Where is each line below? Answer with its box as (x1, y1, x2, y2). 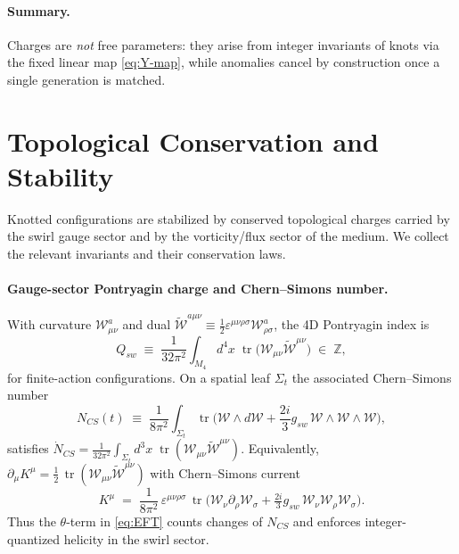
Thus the (7, 511, 56, 530)
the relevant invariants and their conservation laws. (7, 244, 286, 263)
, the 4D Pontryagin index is (274, 315, 430, 334)
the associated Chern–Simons (291, 368, 452, 386)
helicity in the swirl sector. (63, 529, 209, 548)
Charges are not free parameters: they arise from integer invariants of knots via (7, 35, 439, 54)
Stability (7, 157, 114, 194)
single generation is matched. (7, 70, 166, 88)
